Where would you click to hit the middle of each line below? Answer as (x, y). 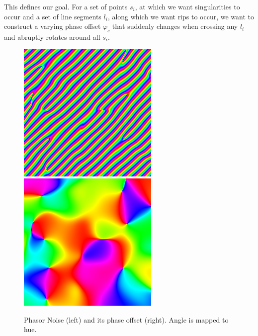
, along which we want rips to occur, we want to (181, 16)
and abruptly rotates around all (52, 37)
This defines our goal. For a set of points (66, 6)
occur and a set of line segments (53, 16)
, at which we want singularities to (187, 6)
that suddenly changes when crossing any (175, 26)
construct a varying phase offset (52, 26)
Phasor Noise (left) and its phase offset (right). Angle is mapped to (126, 319)
